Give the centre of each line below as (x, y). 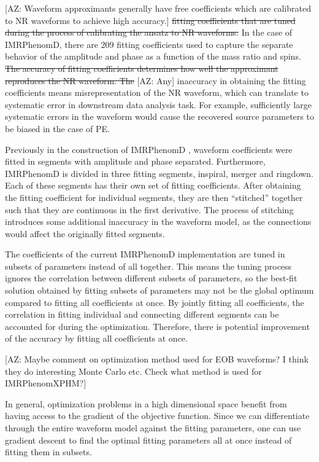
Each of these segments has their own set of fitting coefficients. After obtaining (153, 185)
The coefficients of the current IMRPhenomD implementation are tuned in (145, 254)
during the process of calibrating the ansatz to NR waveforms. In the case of (149, 32)
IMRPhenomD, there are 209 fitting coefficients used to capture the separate (149, 44)
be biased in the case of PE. (57, 128)
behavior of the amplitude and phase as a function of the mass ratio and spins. (153, 56)
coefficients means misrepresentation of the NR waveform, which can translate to (157, 92)
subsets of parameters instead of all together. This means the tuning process (148, 266)
